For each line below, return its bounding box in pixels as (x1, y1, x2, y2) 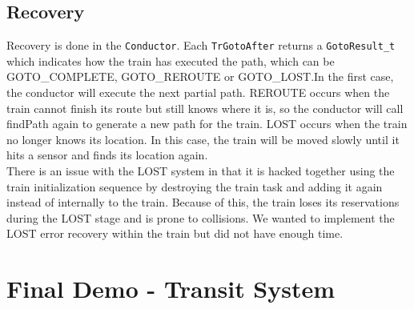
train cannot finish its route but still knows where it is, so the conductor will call (6, 99, 404, 116)
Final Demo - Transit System (6, 272, 336, 305)
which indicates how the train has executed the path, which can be (6, 52, 335, 69)
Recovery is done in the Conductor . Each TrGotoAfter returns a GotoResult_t (6, 37, 396, 54)
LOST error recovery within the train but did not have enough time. (6, 225, 344, 242)
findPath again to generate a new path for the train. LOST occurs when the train (6, 115, 408, 132)
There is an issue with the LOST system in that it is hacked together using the (6, 163, 395, 179)
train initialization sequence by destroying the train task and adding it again (6, 178, 383, 195)
